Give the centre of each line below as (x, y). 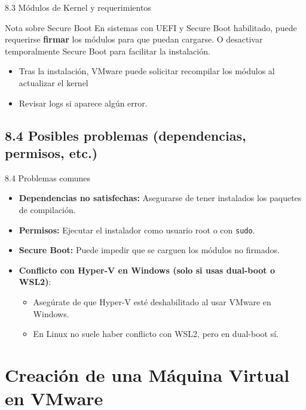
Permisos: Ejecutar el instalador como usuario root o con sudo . (137, 230)
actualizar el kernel (53, 82)
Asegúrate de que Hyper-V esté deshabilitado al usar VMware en (152, 301)
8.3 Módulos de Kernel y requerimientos (78, 7)
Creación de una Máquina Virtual (147, 374)
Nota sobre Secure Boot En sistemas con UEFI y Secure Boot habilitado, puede (151, 27)
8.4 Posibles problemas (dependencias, (126, 135)
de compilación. (47, 209)
